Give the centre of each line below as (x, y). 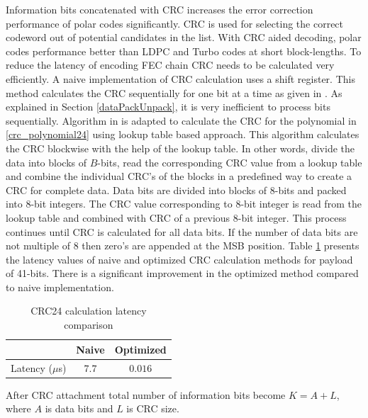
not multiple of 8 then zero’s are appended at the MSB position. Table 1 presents (183, 245)
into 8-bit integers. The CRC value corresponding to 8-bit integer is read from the (184, 204)
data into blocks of (46, 162)
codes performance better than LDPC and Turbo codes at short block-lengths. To (184, 51)
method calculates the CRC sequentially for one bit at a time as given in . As (174, 92)
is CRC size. (153, 408)
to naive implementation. (60, 287)
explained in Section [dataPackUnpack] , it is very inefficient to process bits (168, 107)
